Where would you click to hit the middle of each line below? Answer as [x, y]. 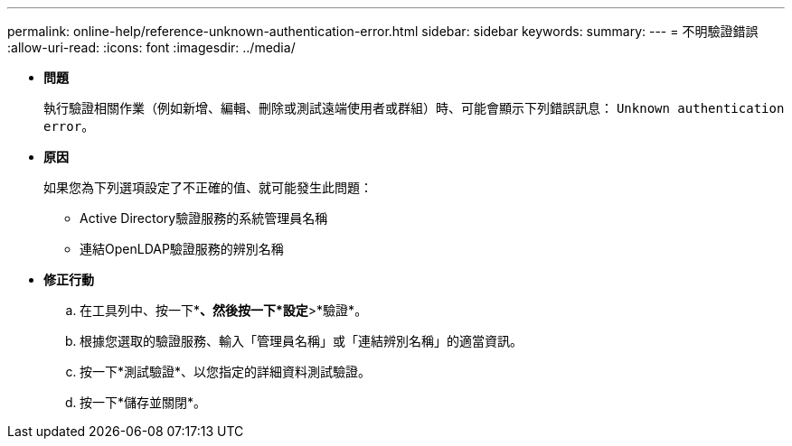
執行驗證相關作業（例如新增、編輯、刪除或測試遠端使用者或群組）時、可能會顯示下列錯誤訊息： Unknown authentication [414, 108]
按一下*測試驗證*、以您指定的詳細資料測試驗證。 [226, 372]
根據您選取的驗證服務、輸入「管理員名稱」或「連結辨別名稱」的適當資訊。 [301, 341]
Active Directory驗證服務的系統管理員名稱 [204, 218]
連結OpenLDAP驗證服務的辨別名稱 [182, 249]
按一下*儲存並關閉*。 [143, 402]
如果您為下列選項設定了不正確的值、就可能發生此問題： [208, 187]
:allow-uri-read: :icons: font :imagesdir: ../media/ [151, 47]
